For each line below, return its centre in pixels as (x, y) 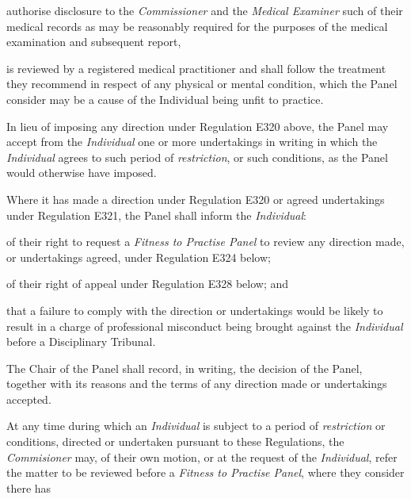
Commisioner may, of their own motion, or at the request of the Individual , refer (202, 457)
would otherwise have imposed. (82, 173)
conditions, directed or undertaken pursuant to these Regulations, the (175, 441)
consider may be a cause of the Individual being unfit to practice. (165, 99)
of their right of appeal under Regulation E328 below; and (148, 284)
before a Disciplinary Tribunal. (81, 342)
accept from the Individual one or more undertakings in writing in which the (192, 142)
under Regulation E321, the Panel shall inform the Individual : (156, 215)
